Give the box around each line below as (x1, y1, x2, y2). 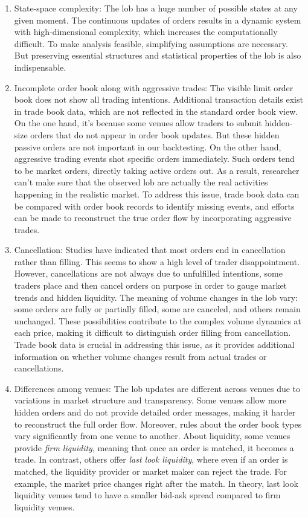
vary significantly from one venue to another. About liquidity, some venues (14, 429, 290, 442)
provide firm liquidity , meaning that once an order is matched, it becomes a (14, 441, 294, 454)
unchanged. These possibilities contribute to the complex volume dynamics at (14, 314, 302, 327)
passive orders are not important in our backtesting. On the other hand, (14, 140, 281, 153)
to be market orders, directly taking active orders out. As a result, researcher (14, 164, 300, 176)
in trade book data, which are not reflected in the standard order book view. (14, 104, 298, 117)
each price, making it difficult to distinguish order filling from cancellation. (14, 326, 291, 339)
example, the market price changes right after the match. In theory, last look (14, 477, 298, 489)
